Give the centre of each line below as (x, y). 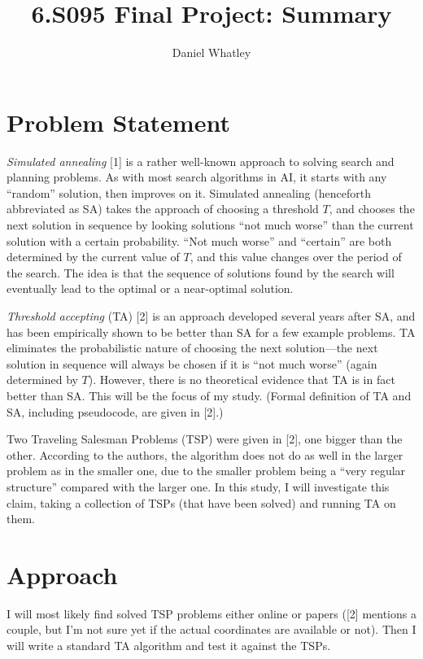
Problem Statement (118, 122)
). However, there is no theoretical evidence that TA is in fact (242, 380)
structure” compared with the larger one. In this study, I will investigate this (198, 486)
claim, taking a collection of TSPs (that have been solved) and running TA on (201, 502)
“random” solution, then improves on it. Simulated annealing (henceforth (189, 192)
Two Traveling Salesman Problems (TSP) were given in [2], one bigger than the (205, 439)
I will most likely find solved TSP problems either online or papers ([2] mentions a (211, 613)
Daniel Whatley (211, 52)
